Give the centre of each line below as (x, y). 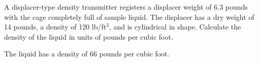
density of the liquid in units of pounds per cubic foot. (89, 36)
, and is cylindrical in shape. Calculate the (175, 27)
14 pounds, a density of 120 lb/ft (55, 27)
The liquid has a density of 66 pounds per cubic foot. (87, 54)
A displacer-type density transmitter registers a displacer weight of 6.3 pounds (126, 7)
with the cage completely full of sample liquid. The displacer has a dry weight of (129, 17)
